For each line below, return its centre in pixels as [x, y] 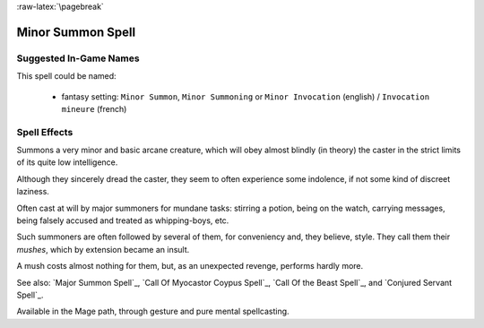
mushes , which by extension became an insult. [103, 249]
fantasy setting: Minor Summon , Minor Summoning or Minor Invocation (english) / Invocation [246, 96]
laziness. [33, 192]
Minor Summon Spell [76, 32]
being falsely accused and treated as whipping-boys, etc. [123, 220]
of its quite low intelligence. [67, 162]
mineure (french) [94, 108]
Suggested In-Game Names [78, 58]
